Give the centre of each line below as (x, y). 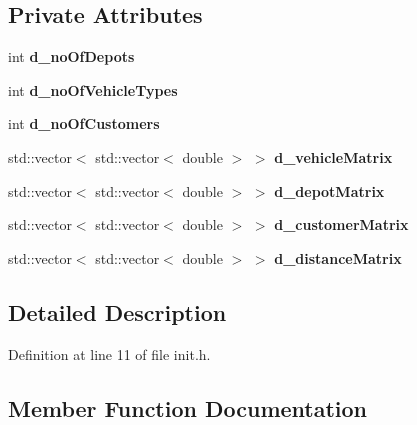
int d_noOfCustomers (84, 123)
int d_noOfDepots (71, 56)
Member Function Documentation (188, 407)
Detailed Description (117, 311)
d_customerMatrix (341, 224)
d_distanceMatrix (338, 257)
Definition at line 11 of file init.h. (109, 353)
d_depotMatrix (329, 190)
